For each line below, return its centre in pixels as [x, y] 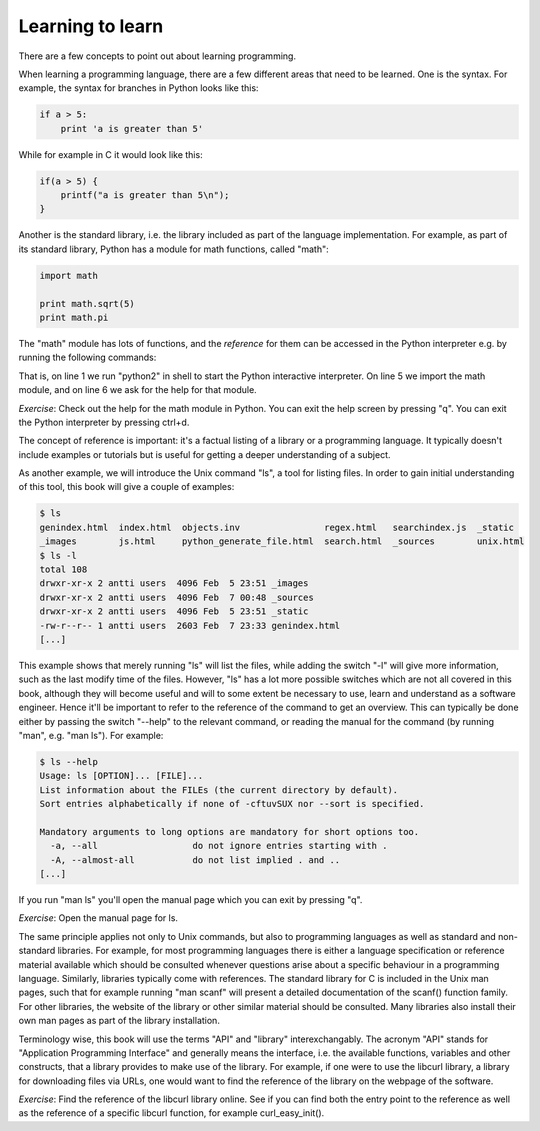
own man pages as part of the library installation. [119, 1021]
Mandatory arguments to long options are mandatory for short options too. [229, 831]
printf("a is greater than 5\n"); [145, 195]
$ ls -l [58, 555]
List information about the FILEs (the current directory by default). [219, 789]
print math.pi [74, 317]
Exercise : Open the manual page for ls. [98, 918]
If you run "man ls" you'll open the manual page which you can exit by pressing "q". [190, 900]
